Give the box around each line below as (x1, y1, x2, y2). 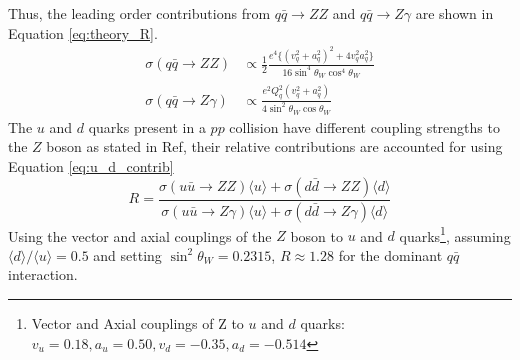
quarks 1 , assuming (399, 222, 511, 246)
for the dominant (338, 244, 443, 265)
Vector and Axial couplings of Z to (31, 312, 244, 333)
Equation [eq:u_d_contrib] (8, 156, 174, 177)
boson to (290, 225, 343, 246)
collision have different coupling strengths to (229, 116, 500, 137)
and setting (93, 244, 162, 265)
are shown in (415, 3, 494, 23)
